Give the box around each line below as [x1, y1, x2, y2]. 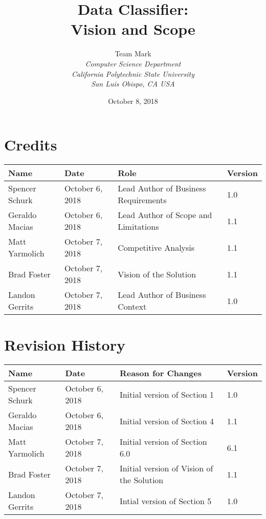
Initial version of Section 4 [119, 415, 214, 427]
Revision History [4, 334, 125, 355]
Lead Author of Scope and [118, 209, 212, 221]
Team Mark [115, 48, 151, 59]
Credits [4, 134, 57, 155]
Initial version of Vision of [119, 462, 213, 474]
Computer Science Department [85, 58, 181, 69]
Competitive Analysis [118, 241, 195, 253]
